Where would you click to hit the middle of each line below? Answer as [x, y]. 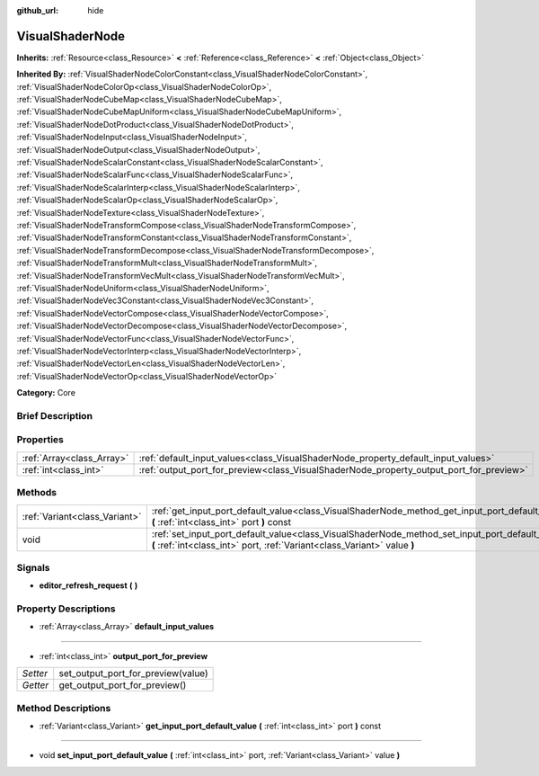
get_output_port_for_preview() [123, 685]
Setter [35, 673]
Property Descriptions [66, 609]
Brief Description [55, 415]
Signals [33, 567]
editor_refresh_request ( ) [88, 585]
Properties [40, 440]
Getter [35, 685]
